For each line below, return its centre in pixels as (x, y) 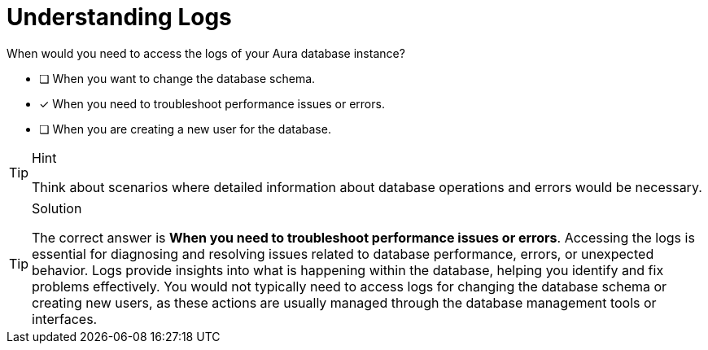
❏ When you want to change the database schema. (177, 78)
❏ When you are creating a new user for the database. (185, 129)
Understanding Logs (119, 17)
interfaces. (65, 319)
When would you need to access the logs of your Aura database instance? (206, 53)
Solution (57, 208)
